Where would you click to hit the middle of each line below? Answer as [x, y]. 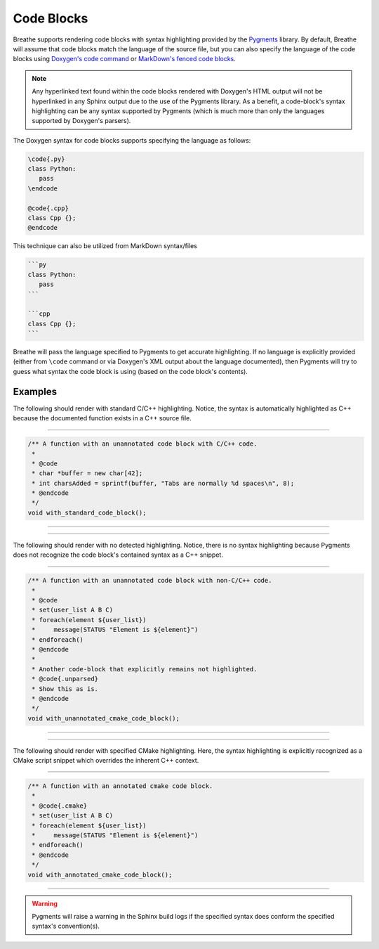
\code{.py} [46, 159]
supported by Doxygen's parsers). [81, 121]
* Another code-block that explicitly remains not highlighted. [145, 669]
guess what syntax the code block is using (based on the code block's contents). [131, 371]
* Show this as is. [65, 689]
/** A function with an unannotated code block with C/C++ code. [142, 444]
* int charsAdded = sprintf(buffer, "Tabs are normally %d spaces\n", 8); [163, 483]
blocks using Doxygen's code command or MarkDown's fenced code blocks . [125, 59]
